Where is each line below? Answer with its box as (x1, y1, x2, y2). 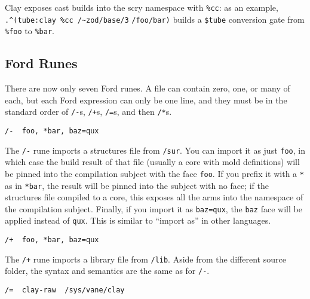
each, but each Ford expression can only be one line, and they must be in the (5, 93, 287, 106)
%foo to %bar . (5, 25, 54, 37)
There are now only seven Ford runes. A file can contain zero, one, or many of (5, 82, 290, 94)
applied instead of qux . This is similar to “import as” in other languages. (5, 214, 271, 227)
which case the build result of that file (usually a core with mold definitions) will (5, 155, 300, 168)
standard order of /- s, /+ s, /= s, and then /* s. (5, 105, 172, 118)
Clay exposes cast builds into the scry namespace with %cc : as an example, (5, 1, 278, 13)
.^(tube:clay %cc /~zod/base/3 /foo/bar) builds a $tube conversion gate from (5, 13, 305, 25)
